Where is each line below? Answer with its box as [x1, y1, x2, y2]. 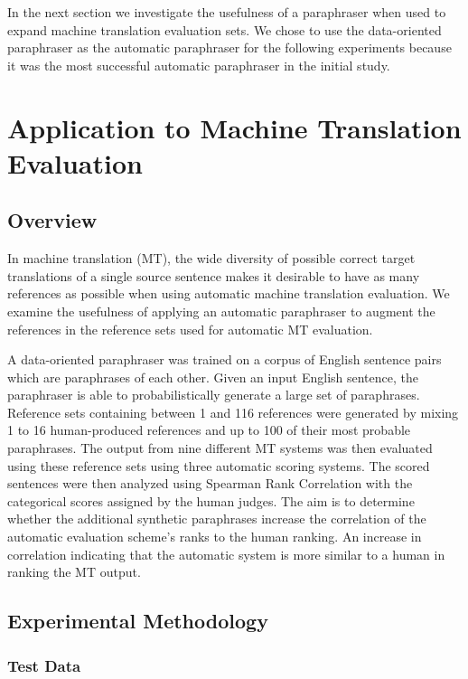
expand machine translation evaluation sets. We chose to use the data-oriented [7, 20, 442, 39]
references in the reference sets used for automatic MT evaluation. [7, 319, 373, 338]
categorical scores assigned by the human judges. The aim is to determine [7, 491, 415, 510]
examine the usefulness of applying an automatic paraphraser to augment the [7, 301, 435, 320]
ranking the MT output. [7, 562, 141, 581]
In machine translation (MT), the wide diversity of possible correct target [7, 249, 416, 268]
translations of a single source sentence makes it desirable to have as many [7, 266, 420, 285]
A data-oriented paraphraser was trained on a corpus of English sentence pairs [7, 350, 442, 369]
